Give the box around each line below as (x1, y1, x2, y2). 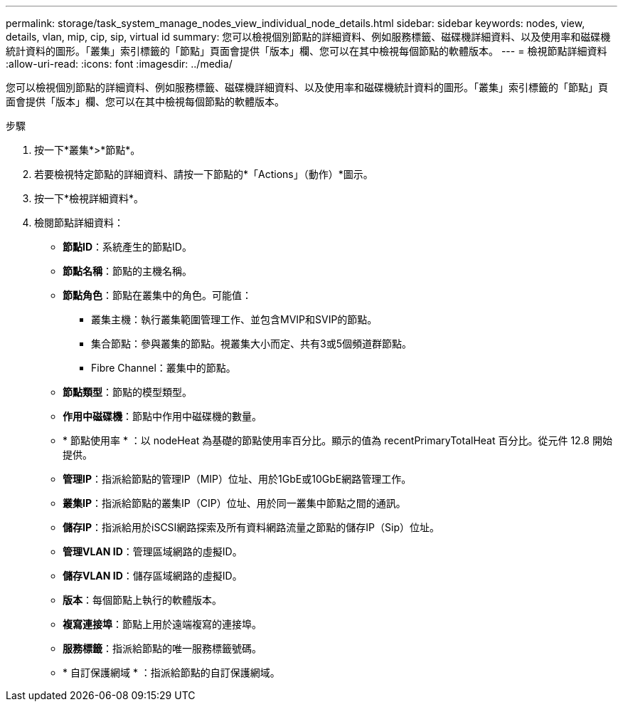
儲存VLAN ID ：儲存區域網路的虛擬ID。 (63, 570, 243, 582)
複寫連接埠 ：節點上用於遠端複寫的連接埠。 (63, 618, 262, 630)
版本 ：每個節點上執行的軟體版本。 (63, 594, 222, 606)
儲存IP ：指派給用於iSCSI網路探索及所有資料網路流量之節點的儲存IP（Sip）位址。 (63, 521, 440, 533)
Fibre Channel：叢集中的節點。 (91, 362, 236, 374)
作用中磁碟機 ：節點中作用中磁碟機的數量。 (63, 410, 262, 422)
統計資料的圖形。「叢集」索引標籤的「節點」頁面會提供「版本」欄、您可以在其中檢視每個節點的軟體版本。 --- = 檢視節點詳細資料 (6, 45, 607, 57)
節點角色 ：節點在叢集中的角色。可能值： (63, 289, 252, 301)
